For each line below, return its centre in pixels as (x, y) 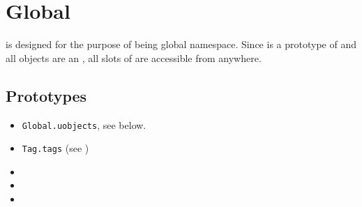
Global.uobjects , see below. (84, 124)
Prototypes (46, 95)
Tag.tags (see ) (55, 148)
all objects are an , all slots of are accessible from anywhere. (134, 58)
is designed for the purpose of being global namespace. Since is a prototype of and (181, 44)
